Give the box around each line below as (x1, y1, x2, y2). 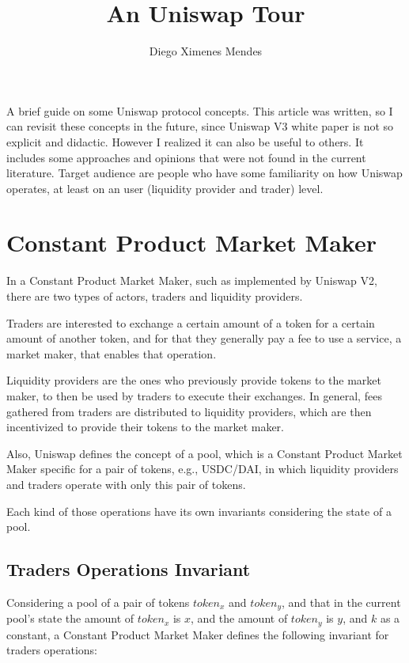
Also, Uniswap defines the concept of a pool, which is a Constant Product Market (6, 445, 403, 461)
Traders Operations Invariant (6, 557, 251, 582)
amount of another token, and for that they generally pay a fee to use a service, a (6, 330, 402, 347)
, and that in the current (282, 593, 401, 610)
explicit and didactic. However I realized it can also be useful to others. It (6, 133, 364, 150)
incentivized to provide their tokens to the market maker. (6, 419, 284, 435)
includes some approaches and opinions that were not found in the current (6, 149, 366, 165)
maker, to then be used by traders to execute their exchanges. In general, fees (6, 387, 382, 403)
